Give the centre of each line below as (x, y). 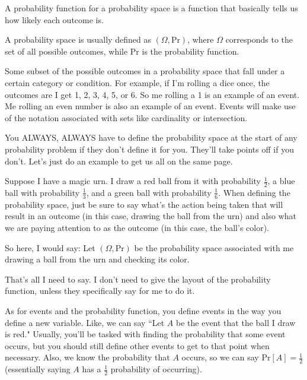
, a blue (281, 181)
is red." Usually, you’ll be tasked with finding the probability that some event (145, 334)
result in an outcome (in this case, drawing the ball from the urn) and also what (151, 216)
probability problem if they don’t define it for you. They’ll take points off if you (149, 149)
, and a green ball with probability (149, 192)
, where (201, 39)
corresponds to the (259, 39)
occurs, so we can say (220, 357)
